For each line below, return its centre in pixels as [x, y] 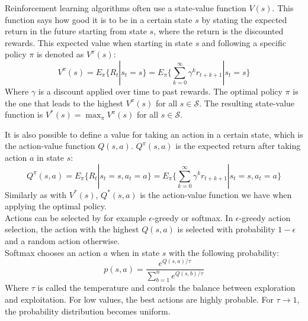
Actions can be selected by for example [76, 217]
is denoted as [60, 54]
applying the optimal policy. [56, 206]
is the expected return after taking [238, 146]
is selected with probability [226, 229]
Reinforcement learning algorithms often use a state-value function [126, 8]
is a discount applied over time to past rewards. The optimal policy [160, 91]
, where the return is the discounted [219, 31]
